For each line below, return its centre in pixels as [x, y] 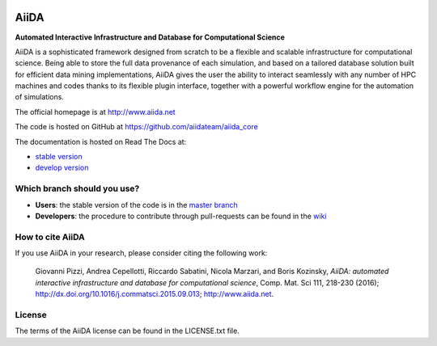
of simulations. [40, 97]
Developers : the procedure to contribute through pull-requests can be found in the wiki [181, 216]
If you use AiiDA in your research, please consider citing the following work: [141, 253]
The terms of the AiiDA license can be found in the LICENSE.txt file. [127, 331]
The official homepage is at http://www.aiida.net [95, 112]
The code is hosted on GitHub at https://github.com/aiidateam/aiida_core [136, 127]
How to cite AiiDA [50, 237]
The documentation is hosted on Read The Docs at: [101, 141]
